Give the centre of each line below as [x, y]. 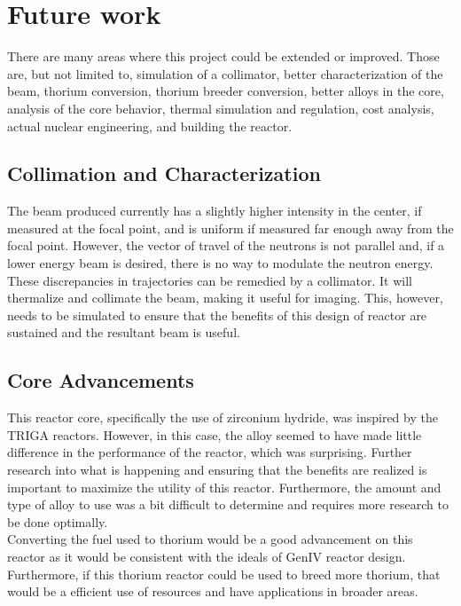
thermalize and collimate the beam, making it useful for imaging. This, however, [225, 298]
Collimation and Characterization [164, 173]
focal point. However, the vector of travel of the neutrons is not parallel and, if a [226, 245]
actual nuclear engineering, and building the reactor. [150, 126]
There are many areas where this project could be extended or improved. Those [223, 56]
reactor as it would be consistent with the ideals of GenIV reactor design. [207, 556]
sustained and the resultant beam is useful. [124, 332]
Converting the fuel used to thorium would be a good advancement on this [210, 539]
